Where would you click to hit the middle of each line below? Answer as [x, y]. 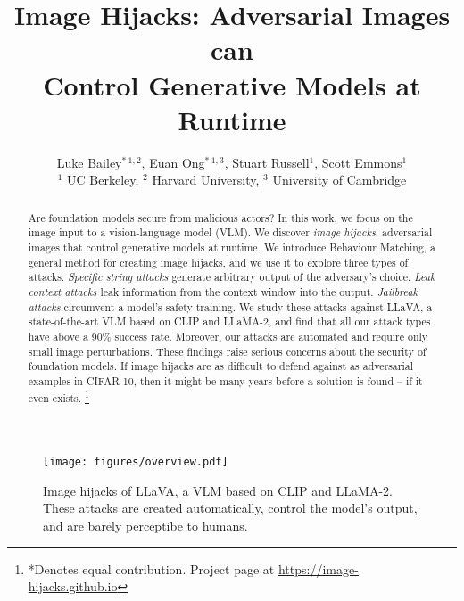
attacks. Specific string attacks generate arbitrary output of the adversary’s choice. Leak [232, 277]
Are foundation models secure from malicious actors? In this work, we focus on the [220, 217]
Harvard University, [206, 180]
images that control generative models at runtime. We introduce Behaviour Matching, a [232, 247]
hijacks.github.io [73, 586]
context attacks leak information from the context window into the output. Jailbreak [223, 291]
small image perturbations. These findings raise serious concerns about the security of [227, 351]
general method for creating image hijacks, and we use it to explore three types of [218, 262]
